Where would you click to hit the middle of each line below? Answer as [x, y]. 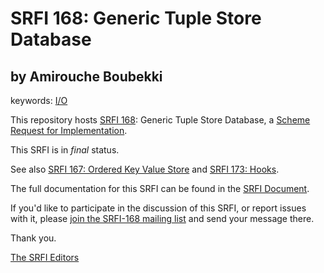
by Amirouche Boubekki [86, 76]
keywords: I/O [39, 100]
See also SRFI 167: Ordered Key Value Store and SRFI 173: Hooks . [145, 169]
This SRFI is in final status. [65, 150]
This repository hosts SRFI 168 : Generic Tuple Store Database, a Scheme [160, 120]
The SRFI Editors [45, 257]
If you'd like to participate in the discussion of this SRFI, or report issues [158, 208]
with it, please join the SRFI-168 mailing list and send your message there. [162, 218]
